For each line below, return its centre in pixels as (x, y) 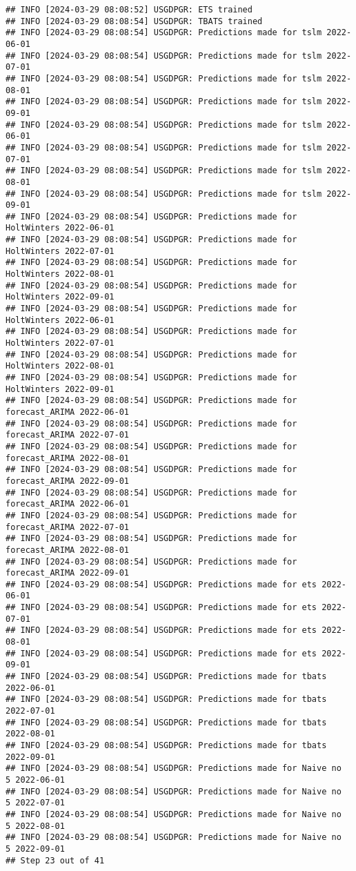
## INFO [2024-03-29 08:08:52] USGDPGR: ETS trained (129, 10)
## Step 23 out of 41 (55, 860)
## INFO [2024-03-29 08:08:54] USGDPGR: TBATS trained (134, 21)
